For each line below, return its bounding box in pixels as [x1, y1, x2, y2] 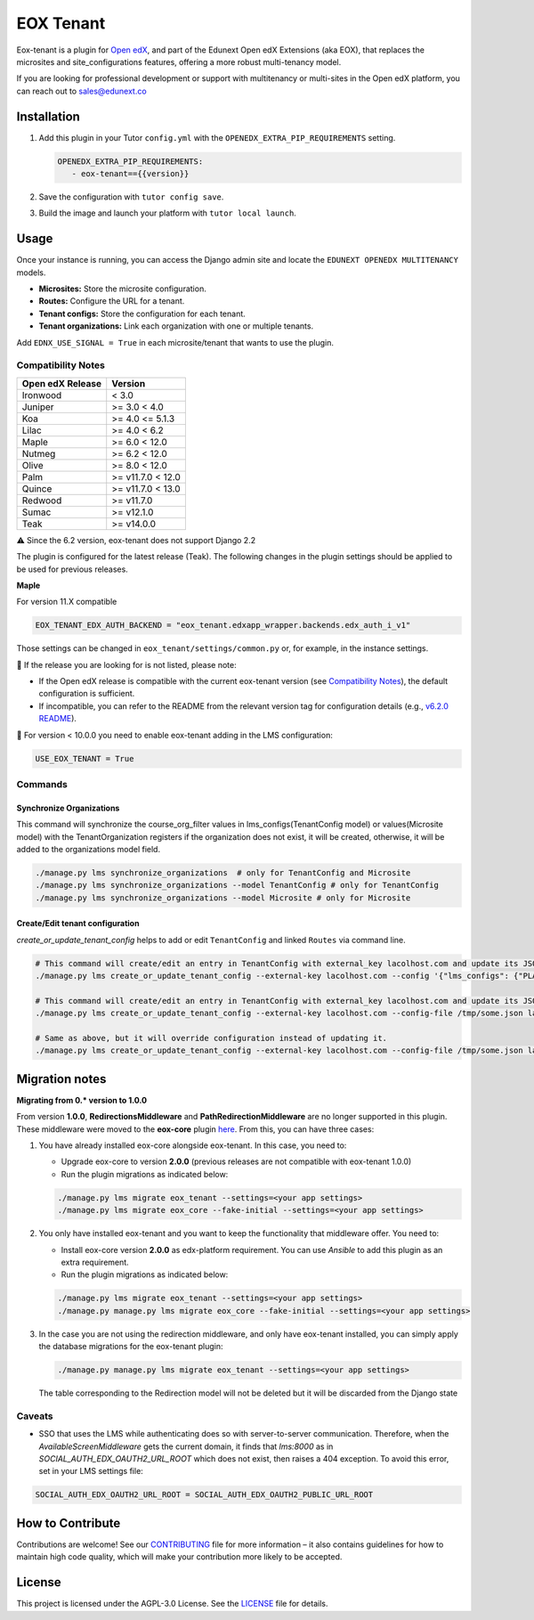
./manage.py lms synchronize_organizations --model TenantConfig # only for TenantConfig [35, 880, 440, 891]
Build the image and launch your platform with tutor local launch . [38, 208, 297, 218]
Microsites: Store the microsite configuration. [38, 283, 206, 294]
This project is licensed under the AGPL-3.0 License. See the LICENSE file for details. [16, 1599, 328, 1609]
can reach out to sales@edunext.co [16, 85, 147, 96]
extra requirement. [61, 1257, 129, 1268]
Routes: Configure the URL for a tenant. [38, 296, 185, 306]
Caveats [16, 1410, 53, 1422]
